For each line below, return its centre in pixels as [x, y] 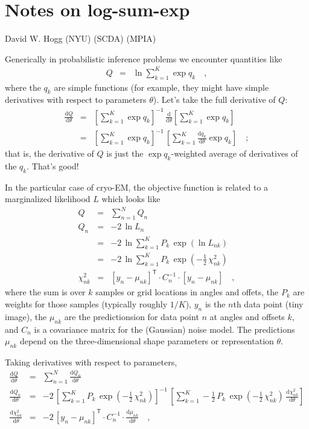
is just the [125, 153]
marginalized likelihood [48, 199]
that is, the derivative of [49, 153]
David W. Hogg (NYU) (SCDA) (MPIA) [81, 38]
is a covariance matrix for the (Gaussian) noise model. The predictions [164, 329]
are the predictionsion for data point [132, 316]
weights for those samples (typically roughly [86, 304]
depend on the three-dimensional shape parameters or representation [147, 341]
